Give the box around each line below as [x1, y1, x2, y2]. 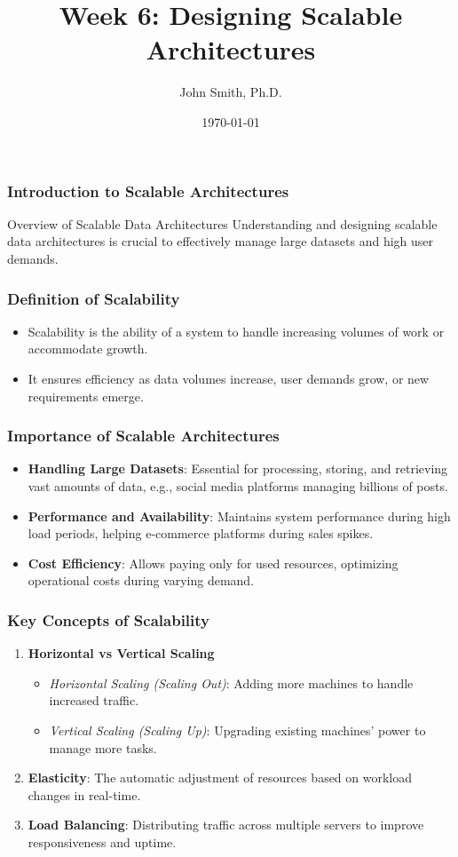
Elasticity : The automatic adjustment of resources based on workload [28, 768, 413, 787]
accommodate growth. [28, 339, 148, 358]
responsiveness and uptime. [28, 832, 177, 851]
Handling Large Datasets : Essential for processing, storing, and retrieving [28, 459, 448, 478]
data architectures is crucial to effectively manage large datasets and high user [7, 232, 434, 250]
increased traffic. [49, 691, 139, 710]
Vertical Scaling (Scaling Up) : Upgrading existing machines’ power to [49, 720, 426, 739]
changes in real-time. [28, 785, 141, 804]
